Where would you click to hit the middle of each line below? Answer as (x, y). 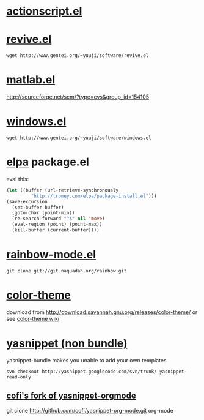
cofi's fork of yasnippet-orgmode (71, 396)
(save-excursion (27, 201)
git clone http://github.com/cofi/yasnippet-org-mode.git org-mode (90, 410)
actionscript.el (44, 11)
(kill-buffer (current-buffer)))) (56, 230)
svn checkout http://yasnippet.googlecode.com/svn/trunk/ (82, 372)
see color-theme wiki (33, 318)
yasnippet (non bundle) (67, 343)
